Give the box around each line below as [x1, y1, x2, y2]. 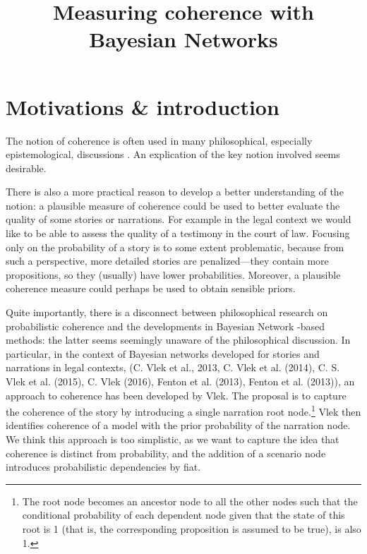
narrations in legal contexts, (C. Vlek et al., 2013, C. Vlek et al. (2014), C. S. [6, 360, 340, 375]
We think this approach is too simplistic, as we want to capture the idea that [6, 432, 339, 447]
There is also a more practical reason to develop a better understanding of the [6, 184, 344, 199]
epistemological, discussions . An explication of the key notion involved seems [6, 147, 340, 162]
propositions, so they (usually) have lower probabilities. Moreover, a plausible [6, 267, 341, 282]
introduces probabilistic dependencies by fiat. [6, 459, 201, 474]
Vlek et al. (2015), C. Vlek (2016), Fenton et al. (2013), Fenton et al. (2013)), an [6, 374, 355, 388]
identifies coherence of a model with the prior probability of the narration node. [6, 418, 351, 433]
